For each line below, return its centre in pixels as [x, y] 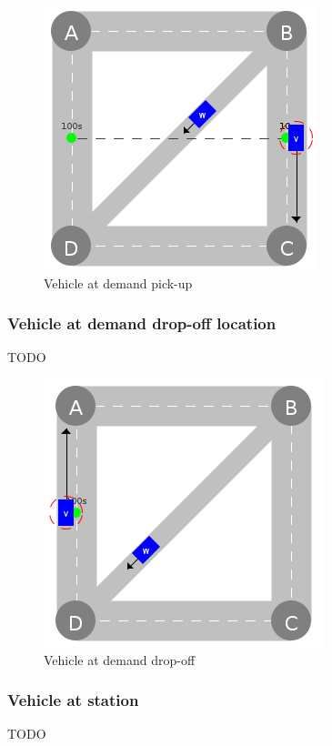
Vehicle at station [73, 700]
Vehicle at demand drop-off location [142, 323]
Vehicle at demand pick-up [118, 282]
